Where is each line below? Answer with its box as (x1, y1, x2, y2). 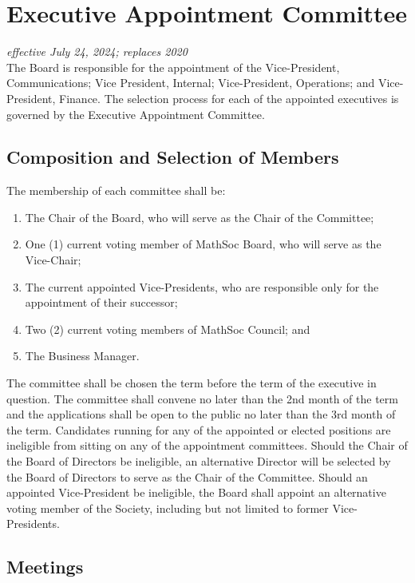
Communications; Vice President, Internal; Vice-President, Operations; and (6, 74, 375, 91)
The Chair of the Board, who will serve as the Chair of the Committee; (25, 208, 374, 225)
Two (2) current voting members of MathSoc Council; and (25, 320, 310, 337)
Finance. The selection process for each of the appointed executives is (59, 89, 399, 106)
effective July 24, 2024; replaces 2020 (6, 43, 188, 60)
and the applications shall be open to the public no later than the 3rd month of (6, 406, 396, 422)
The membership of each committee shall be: (6, 182, 226, 199)
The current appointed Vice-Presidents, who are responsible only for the (25, 278, 379, 295)
